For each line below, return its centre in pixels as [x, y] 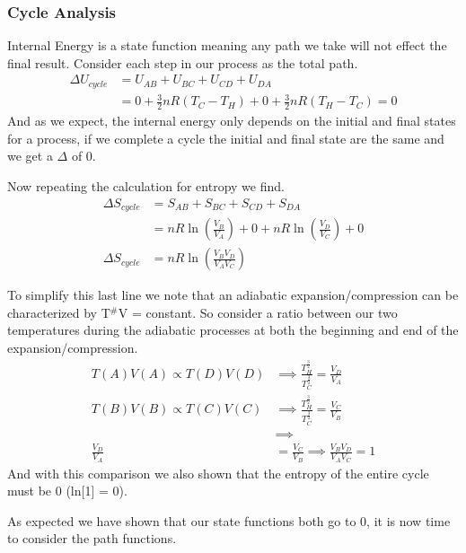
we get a [30, 156]
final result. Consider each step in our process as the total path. [183, 62]
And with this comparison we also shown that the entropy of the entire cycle [218, 473]
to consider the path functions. [92, 538]
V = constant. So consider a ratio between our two [258, 312]
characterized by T [59, 312]
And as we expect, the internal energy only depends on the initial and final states [232, 121]
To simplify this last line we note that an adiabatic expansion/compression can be [233, 295]
